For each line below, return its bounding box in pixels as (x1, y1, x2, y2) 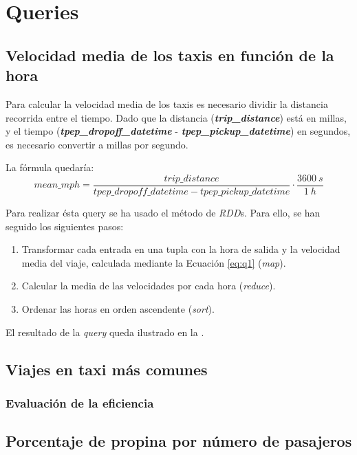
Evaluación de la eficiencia (6, 394, 154, 411)
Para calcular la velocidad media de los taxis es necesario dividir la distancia (6, 96, 328, 111)
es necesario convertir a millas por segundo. (6, 137, 188, 151)
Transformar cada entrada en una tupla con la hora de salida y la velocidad (21, 242, 340, 256)
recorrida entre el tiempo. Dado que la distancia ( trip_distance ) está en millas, (6, 110, 347, 124)
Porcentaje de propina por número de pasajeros (6, 430, 352, 452)
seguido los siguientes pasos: (6, 219, 124, 233)
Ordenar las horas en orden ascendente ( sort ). (21, 301, 215, 315)
